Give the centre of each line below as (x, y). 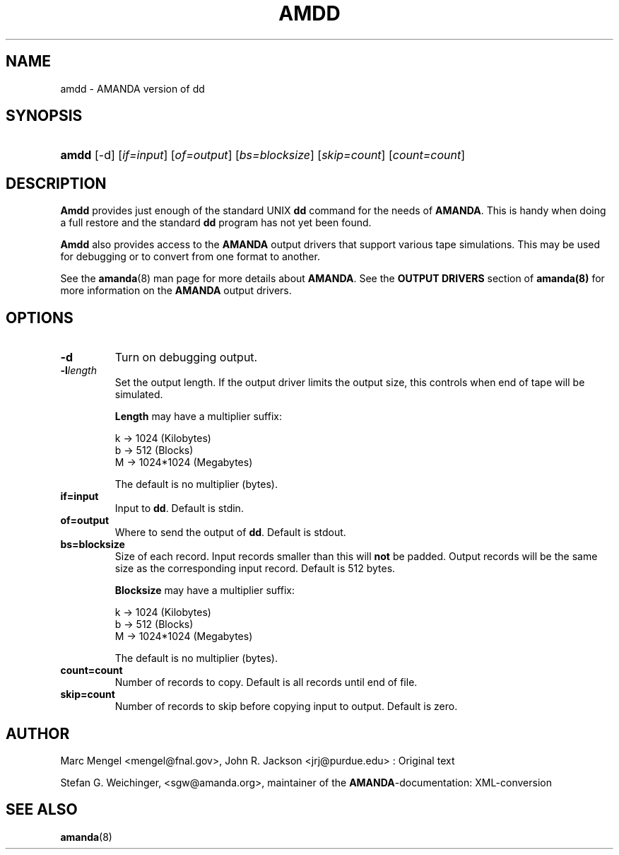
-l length (78, 371)
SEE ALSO (42, 810)
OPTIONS (40, 318)
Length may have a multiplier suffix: (198, 417)
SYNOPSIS (44, 116)
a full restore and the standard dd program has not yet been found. (216, 223)
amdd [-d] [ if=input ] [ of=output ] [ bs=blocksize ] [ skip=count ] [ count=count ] (263, 155)
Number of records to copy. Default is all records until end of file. (266, 682)
